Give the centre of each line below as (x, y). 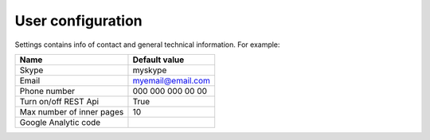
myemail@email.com (172, 80)
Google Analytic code (60, 122)
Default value (158, 60)
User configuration (78, 21)
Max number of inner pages (72, 111)
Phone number (47, 91)
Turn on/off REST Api (59, 101)
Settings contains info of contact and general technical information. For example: (147, 45)
